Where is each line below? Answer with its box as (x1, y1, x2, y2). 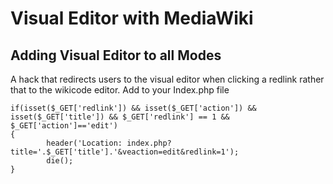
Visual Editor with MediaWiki (10, 7, 254, 30)
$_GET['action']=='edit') (10, 121, 118, 131)
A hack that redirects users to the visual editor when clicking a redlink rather (10, 73, 325, 85)
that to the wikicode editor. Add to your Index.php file (10, 84, 230, 96)
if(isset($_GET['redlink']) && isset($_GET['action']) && (10, 103, 257, 113)
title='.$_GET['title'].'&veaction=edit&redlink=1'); (10, 147, 240, 157)
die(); (46, 156, 74, 166)
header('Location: (46, 138, 123, 148)
